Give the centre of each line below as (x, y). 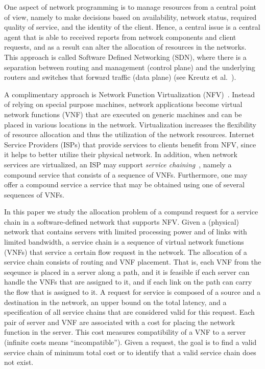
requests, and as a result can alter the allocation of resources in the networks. (125, 47)
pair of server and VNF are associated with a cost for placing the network (120, 322)
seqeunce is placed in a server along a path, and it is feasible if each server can (127, 272)
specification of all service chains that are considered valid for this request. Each (129, 312)
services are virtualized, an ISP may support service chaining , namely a (118, 164)
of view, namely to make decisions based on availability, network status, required (130, 17)
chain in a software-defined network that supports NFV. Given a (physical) (122, 221)
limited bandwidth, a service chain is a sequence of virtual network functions (124, 242)
